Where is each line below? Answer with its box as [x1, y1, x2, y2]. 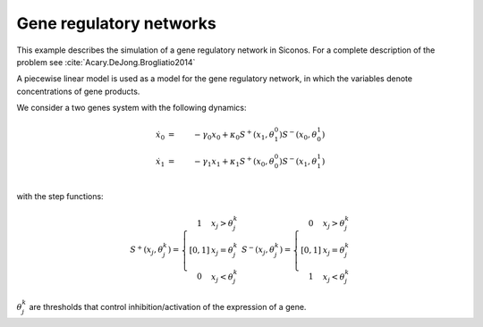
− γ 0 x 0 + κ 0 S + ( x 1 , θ [193, 128, 275, 142]
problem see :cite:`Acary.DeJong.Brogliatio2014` [16, 56, 196, 67]
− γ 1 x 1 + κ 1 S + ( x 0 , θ [193, 155, 275, 169]
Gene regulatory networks [16, 13, 216, 33]
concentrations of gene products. [16, 86, 140, 96]
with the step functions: [16, 191, 104, 202]
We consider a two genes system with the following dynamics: [16, 103, 247, 113]
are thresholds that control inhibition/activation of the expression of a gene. [29, 301, 307, 312]
